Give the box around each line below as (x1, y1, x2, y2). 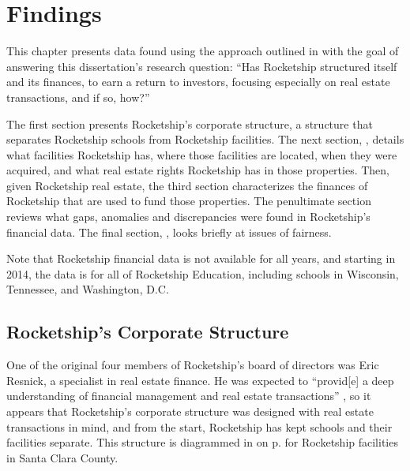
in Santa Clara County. (6, 449, 118, 465)
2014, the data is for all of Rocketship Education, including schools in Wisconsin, (6, 265, 399, 282)
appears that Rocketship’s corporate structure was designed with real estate (6, 403, 374, 420)
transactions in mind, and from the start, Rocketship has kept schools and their (6, 418, 393, 435)
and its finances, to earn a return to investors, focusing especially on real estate (6, 73, 390, 90)
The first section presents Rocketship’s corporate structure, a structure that (6, 115, 373, 132)
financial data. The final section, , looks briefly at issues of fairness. (6, 223, 332, 240)
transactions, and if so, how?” (6, 88, 150, 105)
